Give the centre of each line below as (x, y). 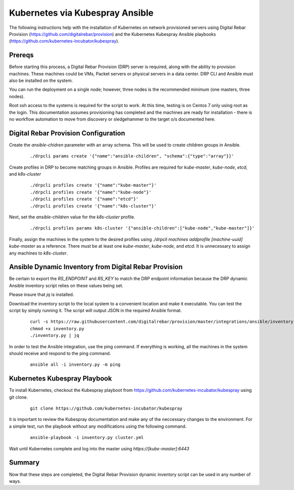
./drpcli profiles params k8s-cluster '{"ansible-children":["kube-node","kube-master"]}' (142, 228)
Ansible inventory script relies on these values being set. (66, 285)
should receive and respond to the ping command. (60, 353)
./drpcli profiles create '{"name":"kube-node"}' (91, 192)
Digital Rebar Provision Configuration (67, 133)
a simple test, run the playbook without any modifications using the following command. (98, 426)
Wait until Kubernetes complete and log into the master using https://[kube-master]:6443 (99, 448)
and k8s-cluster (25, 174)
